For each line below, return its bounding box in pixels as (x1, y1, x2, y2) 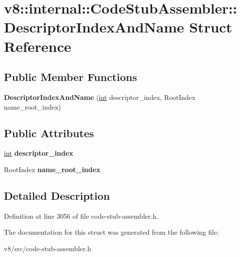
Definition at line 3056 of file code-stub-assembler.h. (4, 210, 158, 221)
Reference (4, 36, 71, 56)
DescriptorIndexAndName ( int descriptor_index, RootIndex (4, 92, 196, 102)
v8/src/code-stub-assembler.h (4, 243, 91, 253)
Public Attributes (4, 125, 94, 140)
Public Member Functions (4, 69, 137, 84)
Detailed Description (4, 188, 110, 203)
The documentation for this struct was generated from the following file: (4, 227, 219, 237)
